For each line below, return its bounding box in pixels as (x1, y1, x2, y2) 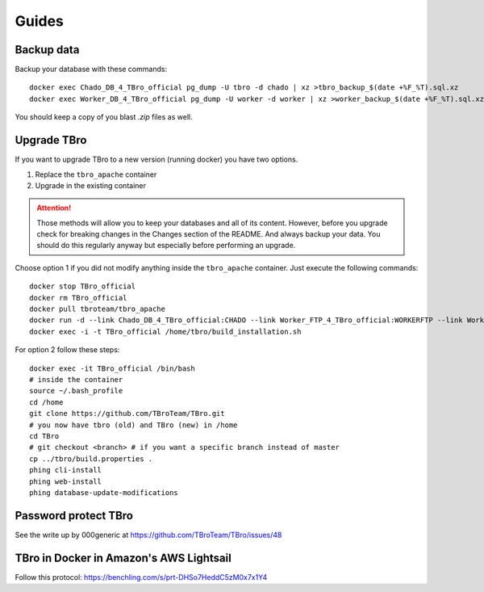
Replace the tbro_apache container (35, 170, 157, 179)
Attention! (36, 203, 72, 213)
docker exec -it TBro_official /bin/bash (29, 363, 195, 373)
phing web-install (29, 477, 102, 486)
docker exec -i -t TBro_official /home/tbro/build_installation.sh (29, 327, 302, 336)
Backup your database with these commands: (15, 65, 168, 74)
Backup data (15, 43, 80, 57)
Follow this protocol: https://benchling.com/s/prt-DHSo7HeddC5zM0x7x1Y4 (15, 572, 268, 582)
